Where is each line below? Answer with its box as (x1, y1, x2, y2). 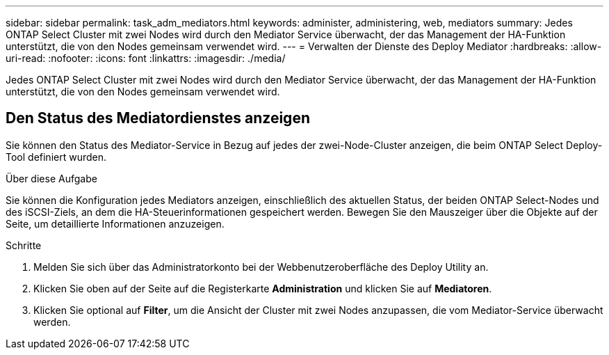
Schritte (6, 239, 42, 251)
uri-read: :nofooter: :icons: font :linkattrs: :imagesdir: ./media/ (6, 52, 286, 64)
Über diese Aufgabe (6, 172, 97, 184)
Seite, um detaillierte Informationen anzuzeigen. (6, 217, 225, 230)
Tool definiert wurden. (6, 150, 107, 163)
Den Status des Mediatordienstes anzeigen (6, 109, 310, 127)
